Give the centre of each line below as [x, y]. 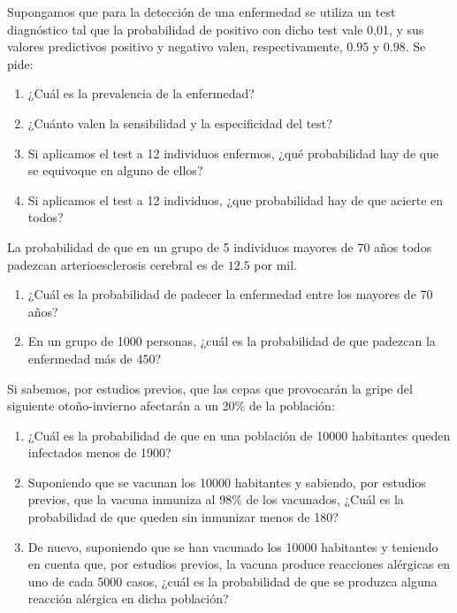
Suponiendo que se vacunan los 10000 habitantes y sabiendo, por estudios [227, 482]
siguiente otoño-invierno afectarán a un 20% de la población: [171, 406]
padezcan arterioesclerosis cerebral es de [116, 264]
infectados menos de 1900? [99, 452]
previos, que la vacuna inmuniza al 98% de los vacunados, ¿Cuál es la [216, 499]
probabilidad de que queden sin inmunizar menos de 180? [183, 517]
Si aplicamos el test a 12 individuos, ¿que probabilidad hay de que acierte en [236, 199]
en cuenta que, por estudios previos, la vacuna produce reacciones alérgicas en [239, 564]
